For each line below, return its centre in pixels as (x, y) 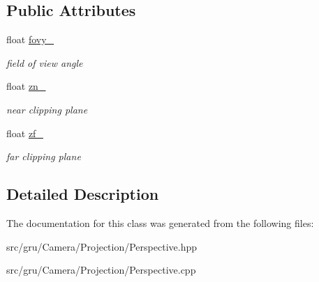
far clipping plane (44, 156)
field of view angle (45, 62)
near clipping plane (47, 109)
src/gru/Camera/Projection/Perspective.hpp (102, 246)
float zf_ (25, 133)
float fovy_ (30, 39)
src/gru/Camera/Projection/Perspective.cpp (101, 270)
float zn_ (26, 86)
